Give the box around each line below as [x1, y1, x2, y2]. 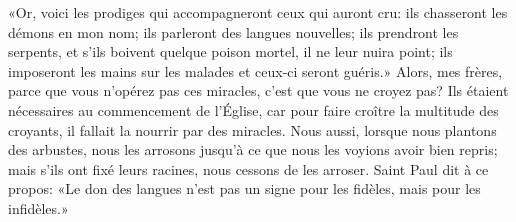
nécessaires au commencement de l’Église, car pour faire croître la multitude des [8, 99, 499, 120]
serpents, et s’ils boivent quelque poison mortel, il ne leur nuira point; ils [8, 41, 453, 62]
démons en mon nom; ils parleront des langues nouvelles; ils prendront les [8, 21, 459, 42]
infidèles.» [8, 197, 69, 218]
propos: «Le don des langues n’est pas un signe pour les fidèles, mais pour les [8, 178, 481, 199]
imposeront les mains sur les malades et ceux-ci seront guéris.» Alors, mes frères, [8, 60, 503, 81]
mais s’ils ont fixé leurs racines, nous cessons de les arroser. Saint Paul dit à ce [8, 158, 489, 179]
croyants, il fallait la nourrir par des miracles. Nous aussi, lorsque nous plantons [8, 119, 497, 140]
